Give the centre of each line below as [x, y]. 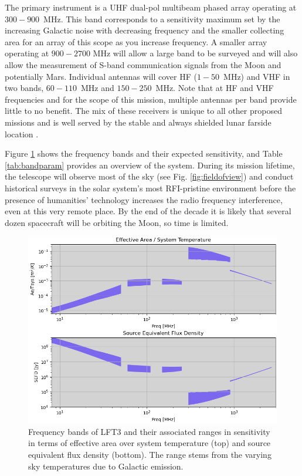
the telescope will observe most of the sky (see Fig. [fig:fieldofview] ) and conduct [149, 176]
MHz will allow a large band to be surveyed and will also [195, 53]
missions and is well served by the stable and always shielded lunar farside [138, 122]
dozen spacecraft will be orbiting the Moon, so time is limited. [117, 222]
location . [22, 134]
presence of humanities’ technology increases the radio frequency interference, [144, 199]
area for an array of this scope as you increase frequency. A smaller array [136, 41]
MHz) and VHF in [257, 76]
